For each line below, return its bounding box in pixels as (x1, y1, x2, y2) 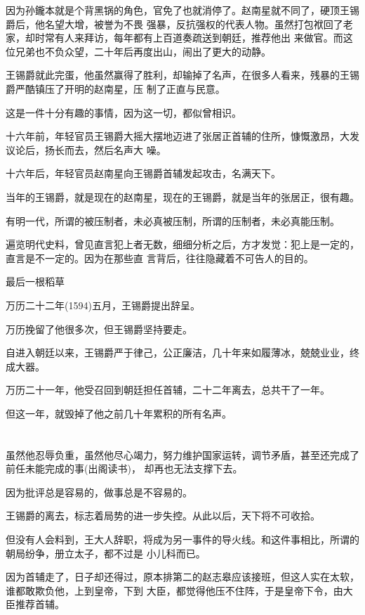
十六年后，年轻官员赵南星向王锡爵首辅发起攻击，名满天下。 (6, 166, 281, 181)
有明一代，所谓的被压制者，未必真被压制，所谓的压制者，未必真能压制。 (6, 213, 340, 228)
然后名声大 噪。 (93, 142, 166, 157)
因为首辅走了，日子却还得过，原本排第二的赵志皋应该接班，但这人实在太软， (6, 569, 359, 584)
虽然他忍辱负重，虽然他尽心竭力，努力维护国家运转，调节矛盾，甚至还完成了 (6, 447, 359, 462)
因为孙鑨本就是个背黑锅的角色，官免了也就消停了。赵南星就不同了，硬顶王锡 (6, 3, 359, 17)
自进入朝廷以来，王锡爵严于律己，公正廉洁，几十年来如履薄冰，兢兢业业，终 (6, 345, 359, 360)
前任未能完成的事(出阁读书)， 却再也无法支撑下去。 (6, 461, 243, 476)
